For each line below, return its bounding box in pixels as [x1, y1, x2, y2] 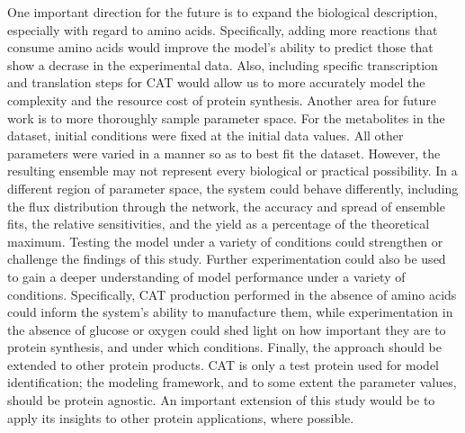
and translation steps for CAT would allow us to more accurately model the [7, 73, 425, 92]
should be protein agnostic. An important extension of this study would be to [7, 391, 435, 410]
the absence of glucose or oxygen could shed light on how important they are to [7, 320, 446, 338]
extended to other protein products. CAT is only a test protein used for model [7, 355, 440, 374]
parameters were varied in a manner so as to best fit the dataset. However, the [7, 143, 441, 162]
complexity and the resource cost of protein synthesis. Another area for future [7, 90, 437, 109]
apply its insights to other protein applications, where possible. [7, 408, 354, 427]
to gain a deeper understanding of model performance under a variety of [7, 266, 406, 285]
